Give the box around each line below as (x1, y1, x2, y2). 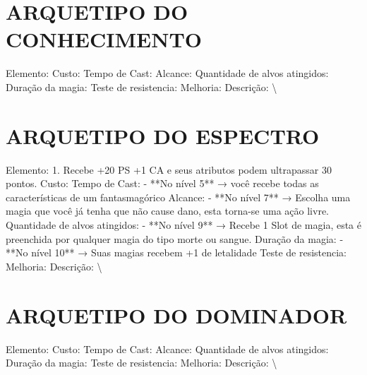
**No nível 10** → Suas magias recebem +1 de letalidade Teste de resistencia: (6, 245, 347, 260)
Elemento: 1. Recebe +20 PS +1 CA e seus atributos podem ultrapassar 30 (6, 162, 332, 177)
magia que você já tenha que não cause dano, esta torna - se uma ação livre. (6, 203, 329, 218)
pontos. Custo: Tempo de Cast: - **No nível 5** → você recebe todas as (6, 176, 319, 191)
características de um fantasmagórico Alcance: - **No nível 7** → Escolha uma (6, 189, 351, 204)
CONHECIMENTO (6, 25, 203, 54)
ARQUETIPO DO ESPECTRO (6, 121, 320, 150)
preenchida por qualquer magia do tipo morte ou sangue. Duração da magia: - (6, 231, 344, 246)
